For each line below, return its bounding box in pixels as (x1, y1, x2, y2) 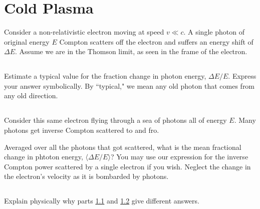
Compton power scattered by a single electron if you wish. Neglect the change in (4, 161, 251, 171)
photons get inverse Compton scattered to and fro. (4, 125, 159, 135)
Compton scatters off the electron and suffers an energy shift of (59, 36, 253, 47)
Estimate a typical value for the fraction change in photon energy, (4, 71, 206, 81)
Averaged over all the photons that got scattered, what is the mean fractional (4, 141, 241, 152)
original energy (4, 36, 50, 47)
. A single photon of (183, 27, 244, 37)
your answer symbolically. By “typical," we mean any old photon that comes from (4, 80, 255, 91)
